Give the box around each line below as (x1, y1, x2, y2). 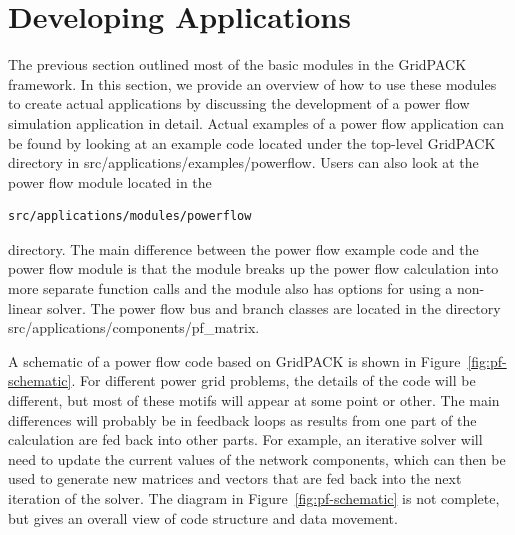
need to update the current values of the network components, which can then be (8, 448, 506, 469)
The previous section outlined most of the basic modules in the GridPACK (8, 54, 467, 75)
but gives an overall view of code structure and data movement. (8, 507, 398, 528)
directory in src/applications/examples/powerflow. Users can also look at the (8, 152, 479, 173)
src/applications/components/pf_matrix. (8, 317, 260, 338)
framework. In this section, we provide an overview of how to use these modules (8, 73, 497, 94)
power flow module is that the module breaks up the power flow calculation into (8, 258, 499, 279)
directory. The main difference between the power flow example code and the (8, 238, 479, 259)
